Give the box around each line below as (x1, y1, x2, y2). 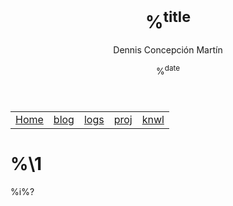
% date (156, 63, 180, 77)
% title (144, 7, 192, 34)
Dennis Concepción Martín (113, 44, 223, 56)
